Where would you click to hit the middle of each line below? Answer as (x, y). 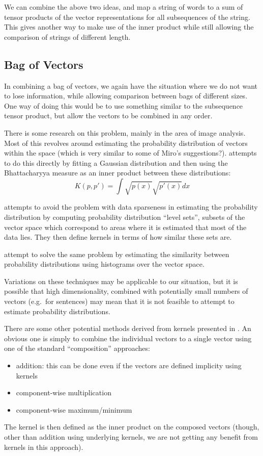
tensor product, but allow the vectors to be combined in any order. (108, 116)
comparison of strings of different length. (67, 36)
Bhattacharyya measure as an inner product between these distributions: (118, 173)
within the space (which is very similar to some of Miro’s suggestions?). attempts (130, 153)
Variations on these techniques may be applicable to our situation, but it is (121, 281)
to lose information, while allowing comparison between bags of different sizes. (126, 96)
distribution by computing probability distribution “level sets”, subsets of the (125, 217)
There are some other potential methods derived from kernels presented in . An (128, 328)
